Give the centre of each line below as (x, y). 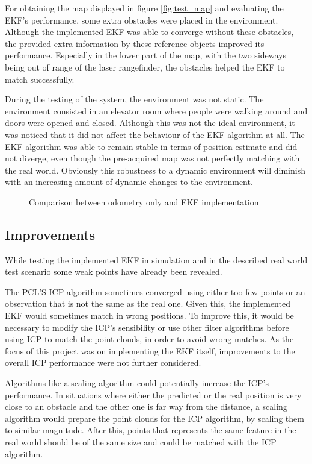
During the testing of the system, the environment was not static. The (134, 99)
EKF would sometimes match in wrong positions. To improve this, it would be (149, 315)
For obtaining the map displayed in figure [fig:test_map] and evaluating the (144, 8)
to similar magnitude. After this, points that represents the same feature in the (151, 430)
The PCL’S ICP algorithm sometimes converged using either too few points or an (155, 291)
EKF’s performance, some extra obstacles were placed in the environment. (142, 20)
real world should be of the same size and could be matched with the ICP (141, 442)
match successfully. (40, 79)
